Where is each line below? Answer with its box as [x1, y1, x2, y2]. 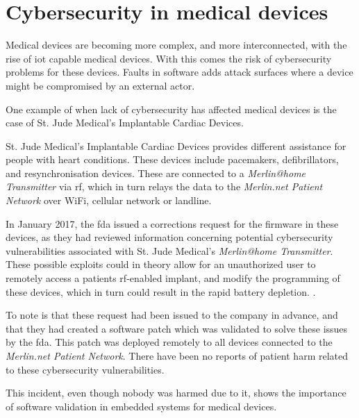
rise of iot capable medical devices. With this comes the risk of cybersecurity [6, 51, 332, 65]
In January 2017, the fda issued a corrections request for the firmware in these [6, 216, 339, 231]
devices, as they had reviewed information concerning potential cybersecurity [6, 230, 333, 244]
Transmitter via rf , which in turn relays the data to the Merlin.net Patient [6, 179, 323, 194]
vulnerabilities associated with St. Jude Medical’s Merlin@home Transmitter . [6, 243, 333, 258]
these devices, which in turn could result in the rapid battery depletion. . [6, 284, 316, 299]
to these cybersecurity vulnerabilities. [6, 362, 165, 376]
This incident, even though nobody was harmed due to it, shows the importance [6, 385, 347, 400]
